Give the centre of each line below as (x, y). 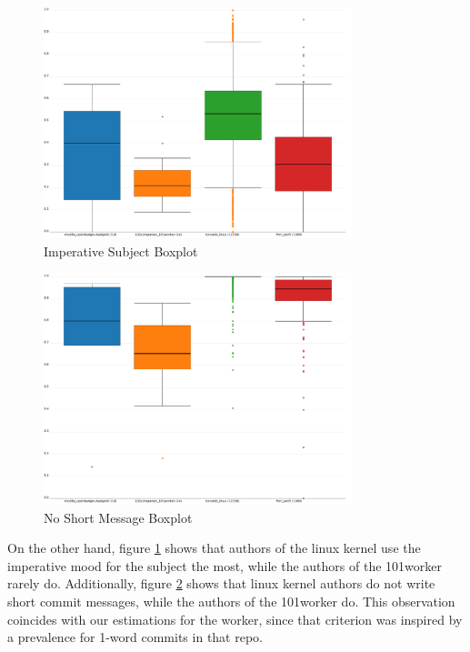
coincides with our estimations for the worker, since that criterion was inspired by (235, 619)
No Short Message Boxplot (118, 517)
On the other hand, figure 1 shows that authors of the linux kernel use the (214, 548)
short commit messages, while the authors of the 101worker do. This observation (231, 601)
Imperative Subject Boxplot (121, 251)
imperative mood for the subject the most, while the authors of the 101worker (225, 565)
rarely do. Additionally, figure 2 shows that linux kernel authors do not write (221, 583)
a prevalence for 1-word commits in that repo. (135, 637)
